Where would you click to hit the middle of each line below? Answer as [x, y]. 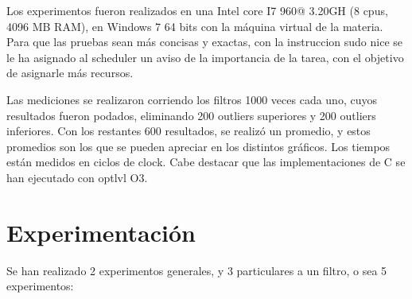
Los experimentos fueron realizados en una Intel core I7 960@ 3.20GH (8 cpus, [197, 10]
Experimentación [101, 232]
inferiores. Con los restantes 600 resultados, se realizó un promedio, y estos [189, 131]
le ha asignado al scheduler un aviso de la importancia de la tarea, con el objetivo [205, 57]
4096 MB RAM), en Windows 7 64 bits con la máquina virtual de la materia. [195, 26]
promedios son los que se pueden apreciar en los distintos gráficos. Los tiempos [198, 146]
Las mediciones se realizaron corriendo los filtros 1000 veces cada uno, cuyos [192, 99]
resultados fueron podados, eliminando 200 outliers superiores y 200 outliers [191, 115]
